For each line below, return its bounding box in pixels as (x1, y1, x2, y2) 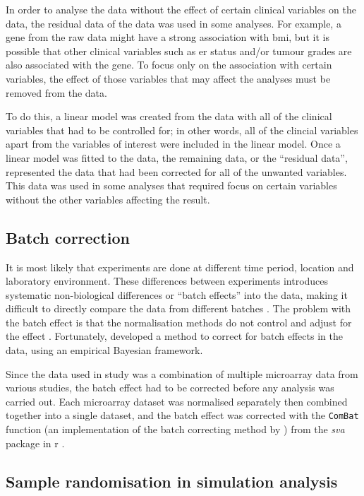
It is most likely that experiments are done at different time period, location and (6, 259, 354, 274)
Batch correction (6, 226, 130, 248)
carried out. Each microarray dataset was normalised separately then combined (6, 394, 348, 408)
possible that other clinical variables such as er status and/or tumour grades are (6, 43, 352, 58)
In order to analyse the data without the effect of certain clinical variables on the (6, 2, 356, 16)
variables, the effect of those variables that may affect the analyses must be (6, 71, 331, 85)
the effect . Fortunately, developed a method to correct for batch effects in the (6, 329, 343, 343)
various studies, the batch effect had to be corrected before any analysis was (6, 380, 334, 395)
